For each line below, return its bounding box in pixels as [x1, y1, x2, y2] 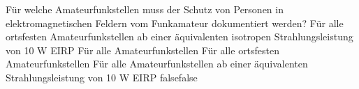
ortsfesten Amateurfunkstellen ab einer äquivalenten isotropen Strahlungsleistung [6, 29, 353, 44]
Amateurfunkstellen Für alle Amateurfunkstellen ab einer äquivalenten [6, 56, 308, 71]
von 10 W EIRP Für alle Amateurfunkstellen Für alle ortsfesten [6, 42, 280, 57]
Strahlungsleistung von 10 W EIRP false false [6, 70, 198, 84]
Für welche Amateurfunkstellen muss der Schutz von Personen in [6, 2, 284, 16]
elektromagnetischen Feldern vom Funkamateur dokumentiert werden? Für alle [6, 15, 344, 30]
